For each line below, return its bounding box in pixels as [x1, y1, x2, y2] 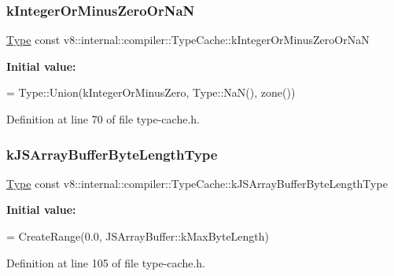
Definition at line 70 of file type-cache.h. [6, 111, 200, 127]
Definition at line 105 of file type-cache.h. [6, 254, 205, 270]
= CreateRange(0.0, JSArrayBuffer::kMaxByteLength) [6, 228, 270, 244]
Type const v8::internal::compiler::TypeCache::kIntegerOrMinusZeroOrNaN [6, 31, 370, 48]
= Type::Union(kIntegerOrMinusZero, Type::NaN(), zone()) [6, 84, 296, 101]
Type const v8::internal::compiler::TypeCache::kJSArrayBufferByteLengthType [6, 175, 388, 191]
